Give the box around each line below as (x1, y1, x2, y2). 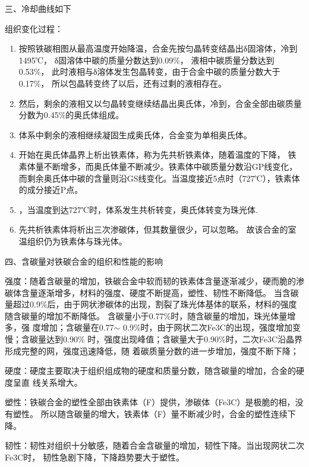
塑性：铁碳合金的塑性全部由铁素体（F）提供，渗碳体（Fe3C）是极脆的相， (5, 396, 295, 408)
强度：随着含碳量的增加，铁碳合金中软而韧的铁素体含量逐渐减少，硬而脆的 (5, 275, 296, 287)
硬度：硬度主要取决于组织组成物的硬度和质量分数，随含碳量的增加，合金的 (5, 364, 296, 377)
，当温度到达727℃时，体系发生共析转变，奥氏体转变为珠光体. (18, 203, 258, 215)
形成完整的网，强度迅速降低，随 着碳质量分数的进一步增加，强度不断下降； (5, 344, 299, 357)
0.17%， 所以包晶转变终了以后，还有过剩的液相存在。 (18, 77, 227, 89)
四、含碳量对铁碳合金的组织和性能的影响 (5, 255, 163, 267)
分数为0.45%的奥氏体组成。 (18, 109, 124, 121)
